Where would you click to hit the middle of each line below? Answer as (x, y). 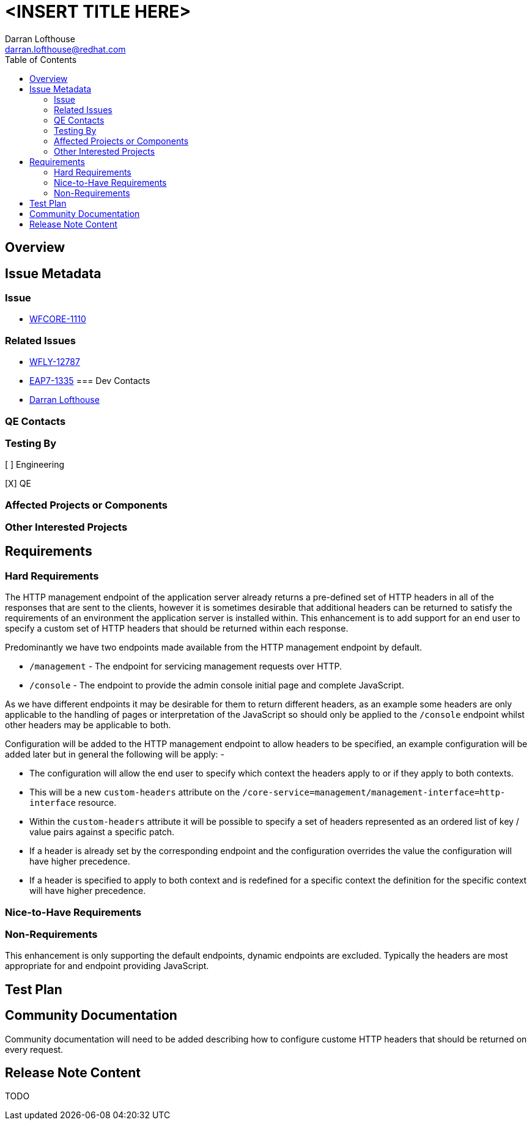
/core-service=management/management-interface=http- (374, 793)
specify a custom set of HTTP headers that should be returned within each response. (177, 629)
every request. (34, 1049)
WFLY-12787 (55, 362)
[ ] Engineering (35, 465)
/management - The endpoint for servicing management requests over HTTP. (186, 666)
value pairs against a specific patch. (102, 832)
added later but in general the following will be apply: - (115, 754)
